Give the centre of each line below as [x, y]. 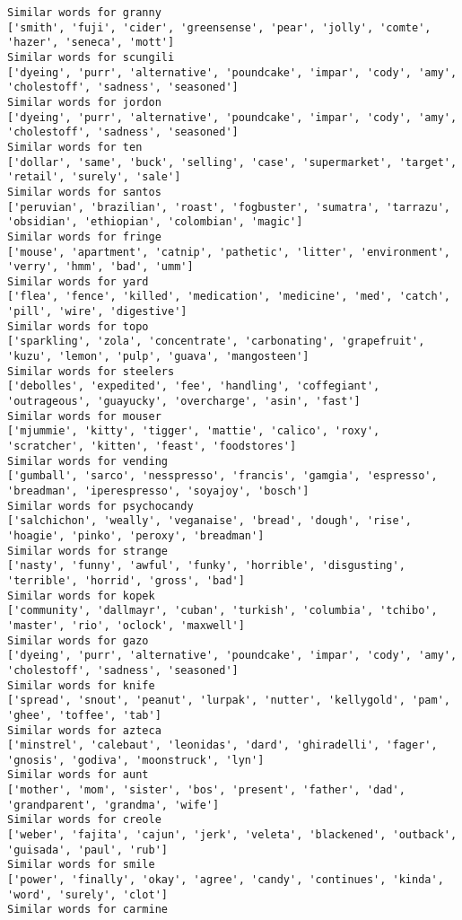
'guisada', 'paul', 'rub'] [87, 850]
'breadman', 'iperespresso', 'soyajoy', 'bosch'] [158, 491]
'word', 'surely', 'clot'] [87, 894]
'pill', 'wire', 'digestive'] [97, 312]
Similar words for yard [78, 281]
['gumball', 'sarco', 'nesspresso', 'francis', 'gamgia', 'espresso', [222, 476]
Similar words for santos [84, 192]
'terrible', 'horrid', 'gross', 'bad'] [126, 580]
